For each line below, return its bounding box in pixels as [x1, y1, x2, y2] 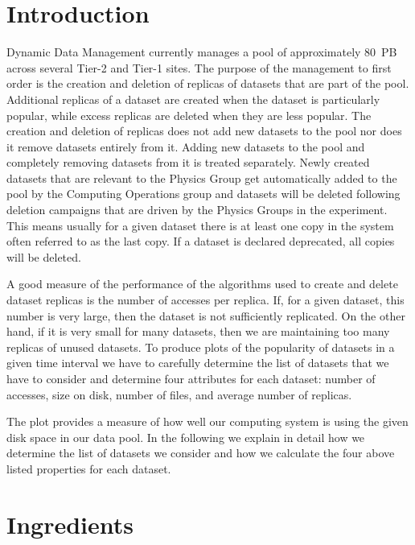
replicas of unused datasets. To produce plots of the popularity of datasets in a [6, 338, 395, 355]
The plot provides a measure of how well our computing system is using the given [6, 413, 409, 430]
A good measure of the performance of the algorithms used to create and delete [6, 275, 398, 292]
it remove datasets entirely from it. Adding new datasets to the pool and [6, 138, 365, 155]
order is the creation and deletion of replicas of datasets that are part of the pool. [6, 75, 409, 92]
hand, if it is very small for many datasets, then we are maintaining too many [6, 323, 390, 340]
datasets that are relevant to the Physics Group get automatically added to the [6, 169, 397, 186]
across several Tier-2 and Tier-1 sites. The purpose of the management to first [6, 59, 392, 76]
